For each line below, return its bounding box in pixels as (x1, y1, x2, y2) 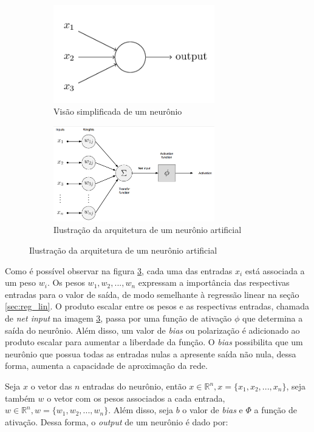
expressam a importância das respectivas (138, 276, 290, 289)
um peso (5, 276, 36, 289)
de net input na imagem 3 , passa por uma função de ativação (5, 312, 232, 325)
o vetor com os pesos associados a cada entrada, (47, 391, 225, 404)
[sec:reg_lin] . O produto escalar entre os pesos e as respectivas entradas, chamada (5, 300, 309, 312)
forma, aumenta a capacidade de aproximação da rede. (5, 359, 208, 372)
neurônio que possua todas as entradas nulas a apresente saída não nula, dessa (5, 347, 296, 360)
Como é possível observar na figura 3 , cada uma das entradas (5, 264, 233, 277)
